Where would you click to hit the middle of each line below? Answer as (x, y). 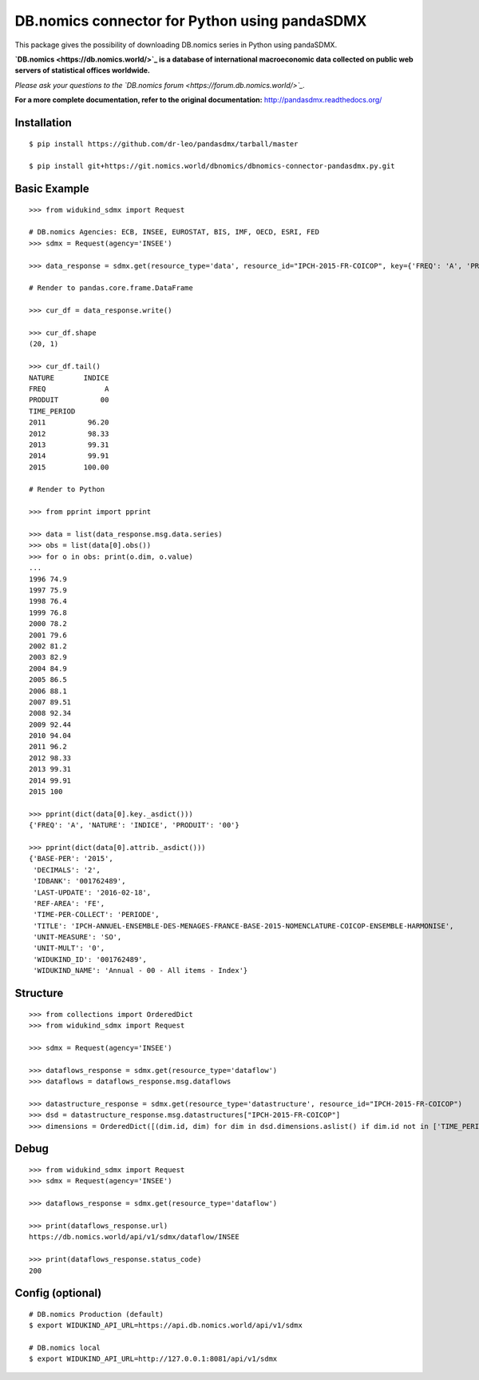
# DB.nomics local (65, 1348)
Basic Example (52, 189)
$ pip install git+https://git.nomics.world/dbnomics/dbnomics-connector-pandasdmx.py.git (212, 166)
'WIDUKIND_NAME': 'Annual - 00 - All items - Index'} (141, 971)
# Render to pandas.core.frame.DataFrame (111, 288)
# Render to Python (67, 489)
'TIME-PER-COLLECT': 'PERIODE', (96, 915)
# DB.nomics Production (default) (96, 1314)
